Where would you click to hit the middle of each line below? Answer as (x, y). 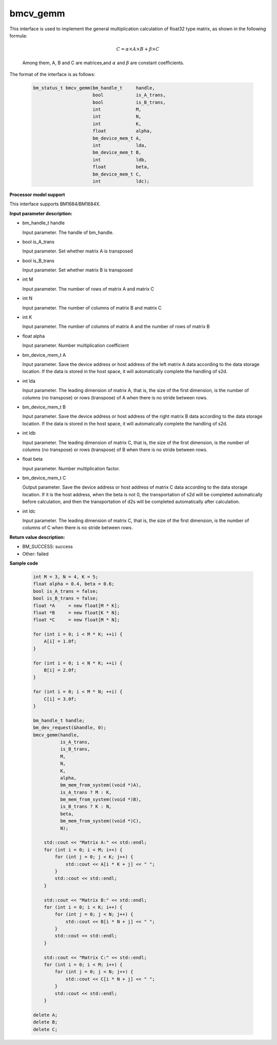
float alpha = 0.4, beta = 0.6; (74, 584)
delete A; (45, 1015)
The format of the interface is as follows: (52, 74)
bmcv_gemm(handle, (56, 735)
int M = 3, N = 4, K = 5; (66, 577)
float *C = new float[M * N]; (76, 620)
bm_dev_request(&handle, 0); (70, 728)
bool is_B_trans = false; (66, 598)
